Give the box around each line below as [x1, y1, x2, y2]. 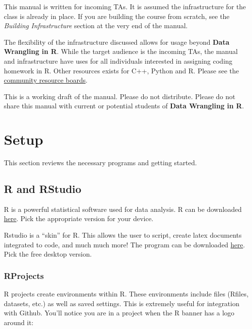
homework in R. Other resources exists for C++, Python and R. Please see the [4, 65, 239, 75]
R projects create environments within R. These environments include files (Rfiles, [4, 289, 249, 299]
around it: [4, 317, 34, 327]
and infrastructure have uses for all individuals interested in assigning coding [4, 55, 233, 66]
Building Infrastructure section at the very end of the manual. [4, 20, 188, 31]
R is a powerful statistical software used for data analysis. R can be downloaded [4, 204, 242, 214]
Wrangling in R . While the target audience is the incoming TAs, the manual [4, 46, 238, 56]
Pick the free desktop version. [4, 249, 92, 259]
